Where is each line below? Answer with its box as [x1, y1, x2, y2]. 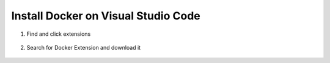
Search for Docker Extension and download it [26, 44, 141, 51]
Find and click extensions [26, 30, 91, 38]
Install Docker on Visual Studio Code [11, 9, 201, 22]
